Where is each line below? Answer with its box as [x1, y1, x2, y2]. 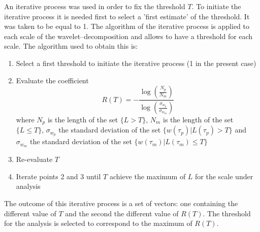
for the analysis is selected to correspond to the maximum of [4, 218, 192, 228]
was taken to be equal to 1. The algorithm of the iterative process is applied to [4, 21, 249, 31]
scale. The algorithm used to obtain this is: [4, 41, 138, 51]
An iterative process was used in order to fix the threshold [4, 1, 185, 11]
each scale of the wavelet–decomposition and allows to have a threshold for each [4, 30, 253, 41]
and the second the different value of [65, 208, 179, 218]
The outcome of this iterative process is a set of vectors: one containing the [4, 197, 238, 208]
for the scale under [195, 171, 253, 181]
